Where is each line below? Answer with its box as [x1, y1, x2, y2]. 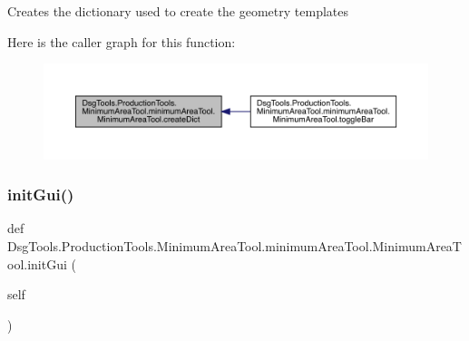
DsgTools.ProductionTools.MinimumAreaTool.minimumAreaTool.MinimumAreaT [7, 236, 462, 255]
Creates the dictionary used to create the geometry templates [7, 2, 348, 20]
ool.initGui [7, 254, 67, 273]
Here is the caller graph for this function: [7, 32, 236, 51]
